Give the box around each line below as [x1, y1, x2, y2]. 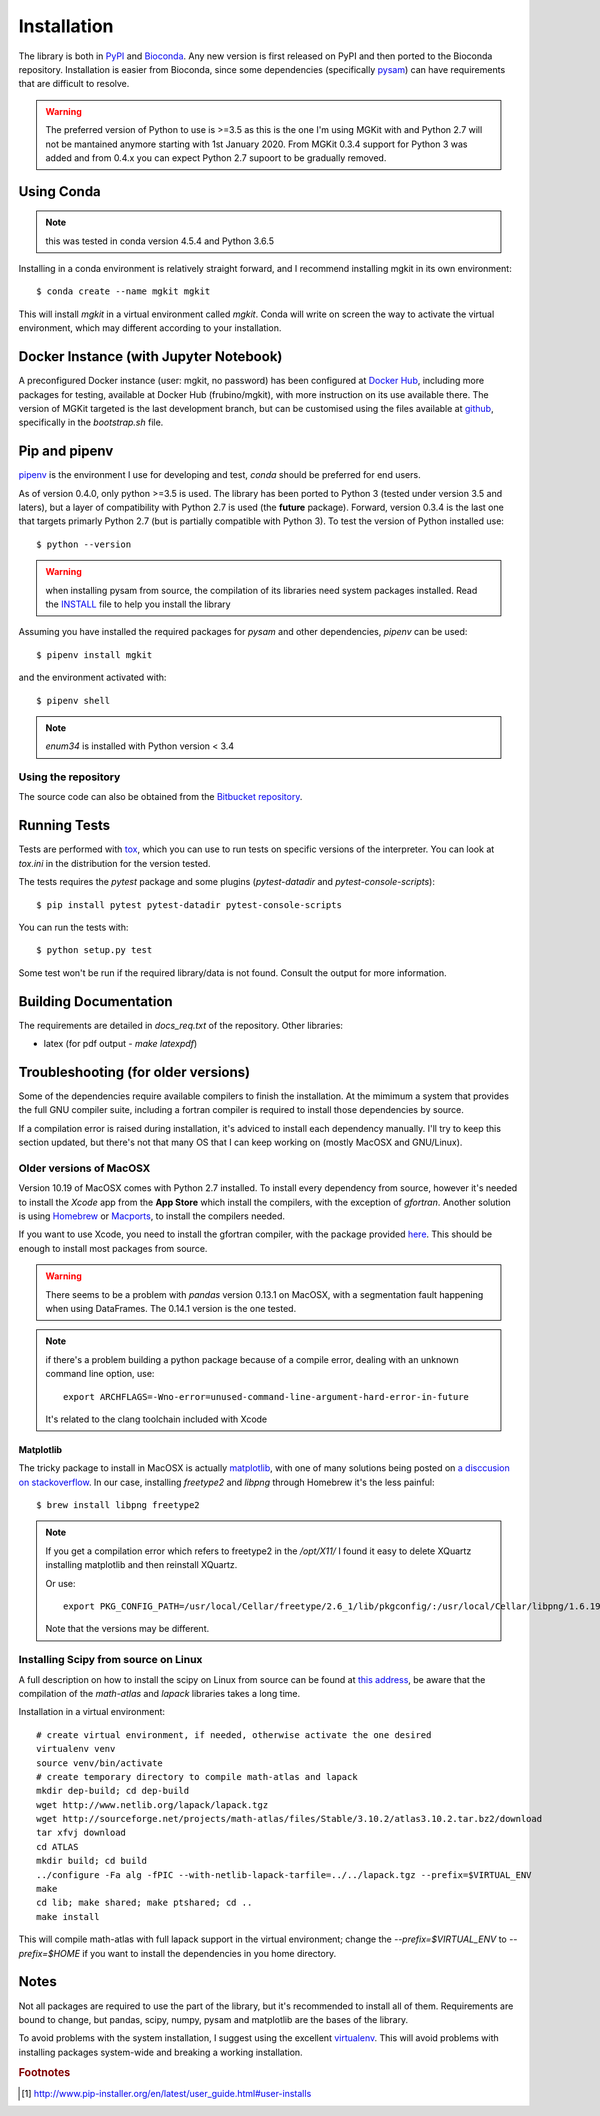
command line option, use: [45, 1368, 155, 1380]
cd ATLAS [36, 1841, 79, 1852]
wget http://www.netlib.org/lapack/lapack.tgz [36, 1799, 269, 1810]
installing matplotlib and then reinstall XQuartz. [45, 1559, 238, 1571]
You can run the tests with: [18, 921, 129, 933]
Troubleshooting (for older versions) [18, 1063, 250, 1080]
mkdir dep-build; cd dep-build [36, 1785, 190, 1797]
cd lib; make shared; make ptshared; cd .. [36, 1897, 253, 1909]
